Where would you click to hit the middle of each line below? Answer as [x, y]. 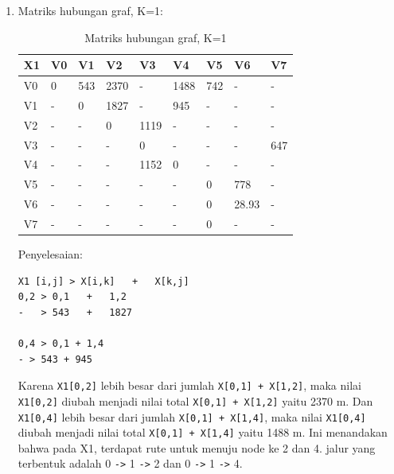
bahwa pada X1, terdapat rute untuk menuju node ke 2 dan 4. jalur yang [197, 447]
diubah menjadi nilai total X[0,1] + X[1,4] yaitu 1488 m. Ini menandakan [203, 432]
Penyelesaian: [50, 254]
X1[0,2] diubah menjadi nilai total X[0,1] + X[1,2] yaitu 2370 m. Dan [195, 400]
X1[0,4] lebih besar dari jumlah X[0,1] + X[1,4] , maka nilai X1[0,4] [192, 416]
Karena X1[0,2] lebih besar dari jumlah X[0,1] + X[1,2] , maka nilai [189, 385]
